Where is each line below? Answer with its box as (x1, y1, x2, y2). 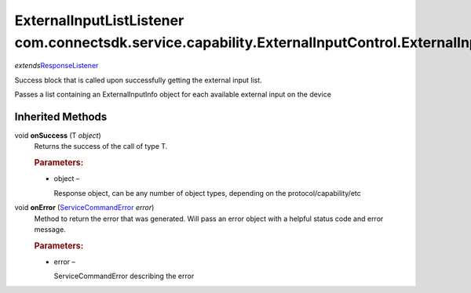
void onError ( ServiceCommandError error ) (14, 203, 155, 212)
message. (34, 225, 66, 234)
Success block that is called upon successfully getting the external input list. (14, 75, 262, 85)
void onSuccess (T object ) (14, 131, 101, 140)
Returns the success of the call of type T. (34, 142, 168, 151)
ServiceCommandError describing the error (53, 271, 195, 281)
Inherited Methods (14, 110, 108, 123)
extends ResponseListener (14, 61, 99, 71)
